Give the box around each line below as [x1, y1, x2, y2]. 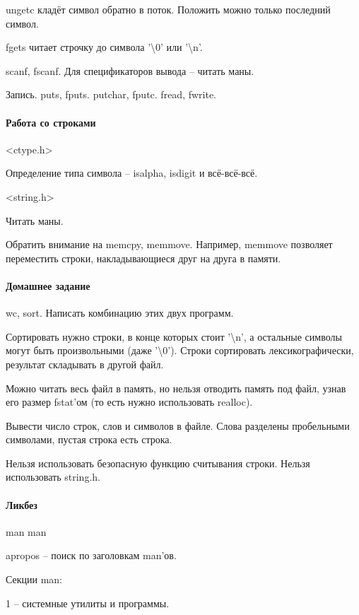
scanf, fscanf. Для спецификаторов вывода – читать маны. [6, 63, 254, 78]
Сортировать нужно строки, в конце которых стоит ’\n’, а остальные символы [6, 329, 342, 344]
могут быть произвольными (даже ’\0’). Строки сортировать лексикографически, [6, 343, 354, 358]
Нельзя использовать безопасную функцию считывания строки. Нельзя [6, 455, 310, 470]
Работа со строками [6, 115, 96, 129]
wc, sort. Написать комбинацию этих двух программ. [6, 305, 234, 320]
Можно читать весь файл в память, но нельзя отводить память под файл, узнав [6, 380, 346, 395]
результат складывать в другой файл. [6, 356, 164, 371]
